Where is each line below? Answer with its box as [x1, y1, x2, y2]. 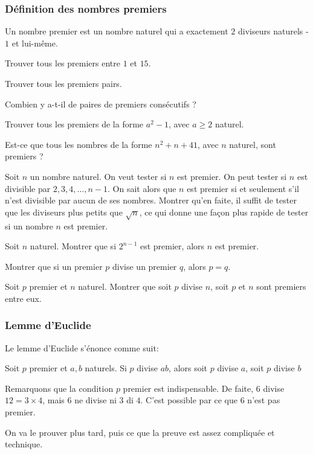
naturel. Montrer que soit [78, 280, 172, 293]
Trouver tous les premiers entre [5, 57, 120, 69]
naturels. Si [85, 362, 127, 374]
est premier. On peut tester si [177, 170, 287, 182]
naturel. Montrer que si [30, 240, 117, 252]
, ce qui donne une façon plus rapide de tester [139, 205, 309, 218]
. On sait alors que [108, 182, 176, 194]
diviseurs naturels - [238, 25, 309, 37]
